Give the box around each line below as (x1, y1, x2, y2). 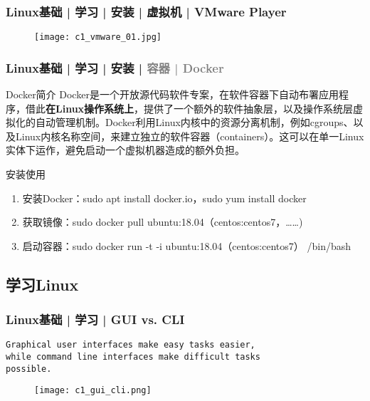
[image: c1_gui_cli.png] (34, 385, 152, 396)
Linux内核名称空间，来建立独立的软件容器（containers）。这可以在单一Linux (15, 128, 364, 143)
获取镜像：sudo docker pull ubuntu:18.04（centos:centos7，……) (22, 214, 303, 229)
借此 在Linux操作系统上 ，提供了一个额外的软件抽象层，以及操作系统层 (25, 100, 354, 115)
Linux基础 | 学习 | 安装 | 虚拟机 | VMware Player (6, 2, 287, 20)
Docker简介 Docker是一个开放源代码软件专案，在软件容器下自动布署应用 (6, 87, 339, 102)
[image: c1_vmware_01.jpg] (34, 32, 162, 43)
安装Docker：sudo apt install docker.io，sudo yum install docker (22, 190, 307, 205)
